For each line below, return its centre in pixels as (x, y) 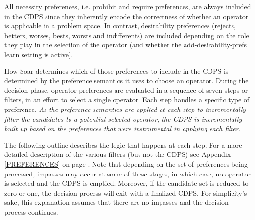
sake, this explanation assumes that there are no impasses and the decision (116, 202)
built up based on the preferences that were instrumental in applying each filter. (123, 128)
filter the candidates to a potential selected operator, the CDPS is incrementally (123, 119)
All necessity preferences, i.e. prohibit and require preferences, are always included (128, 6)
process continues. (31, 211)
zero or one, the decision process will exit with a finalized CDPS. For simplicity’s (126, 192)
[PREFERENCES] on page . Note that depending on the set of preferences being (126, 164)
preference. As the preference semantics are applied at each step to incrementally (125, 109)
